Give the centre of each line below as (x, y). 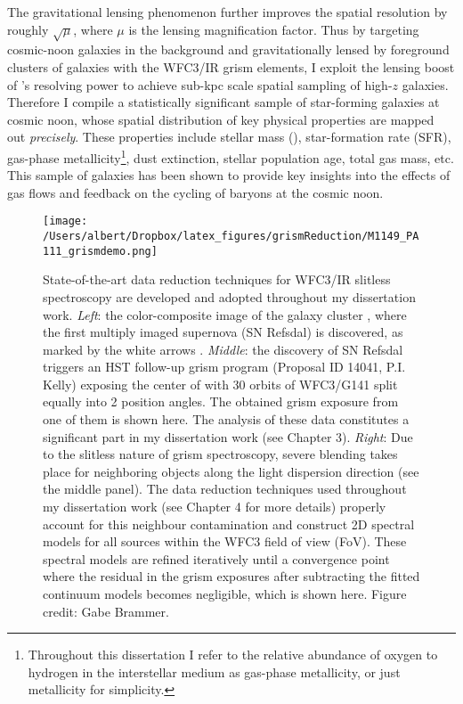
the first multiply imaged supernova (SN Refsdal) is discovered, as (223, 332)
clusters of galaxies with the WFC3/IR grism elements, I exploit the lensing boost (231, 66)
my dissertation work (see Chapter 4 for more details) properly (215, 507)
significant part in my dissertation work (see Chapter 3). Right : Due (228, 436)
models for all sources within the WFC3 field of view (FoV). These (225, 541)
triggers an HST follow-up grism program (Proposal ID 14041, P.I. (224, 367)
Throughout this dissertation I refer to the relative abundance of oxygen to (233, 655)
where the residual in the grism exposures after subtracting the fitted (231, 576)
